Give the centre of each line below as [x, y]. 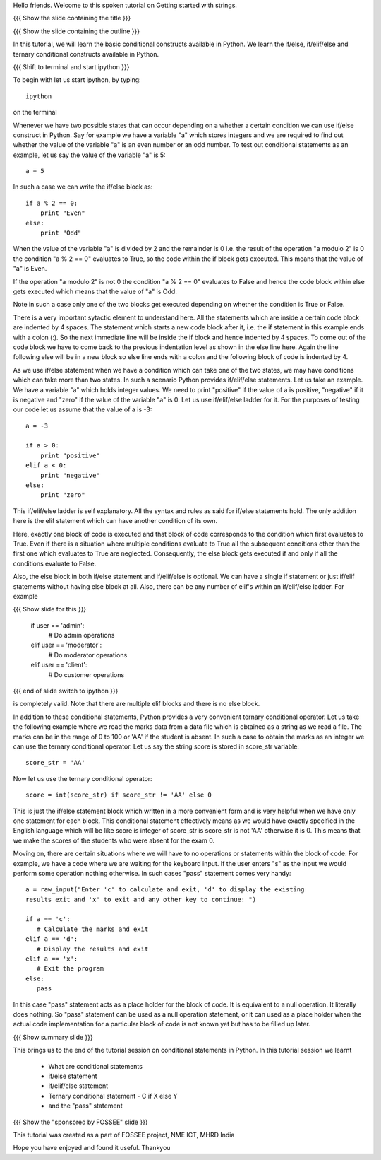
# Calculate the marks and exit [92, 929]
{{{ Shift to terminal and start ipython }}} [71, 66]
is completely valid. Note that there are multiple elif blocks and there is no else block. [137, 704]
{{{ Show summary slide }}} [53, 1037]
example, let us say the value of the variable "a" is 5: [89, 155]
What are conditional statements [95, 1066]
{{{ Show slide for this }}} [50, 609]
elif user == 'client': [59, 665]
